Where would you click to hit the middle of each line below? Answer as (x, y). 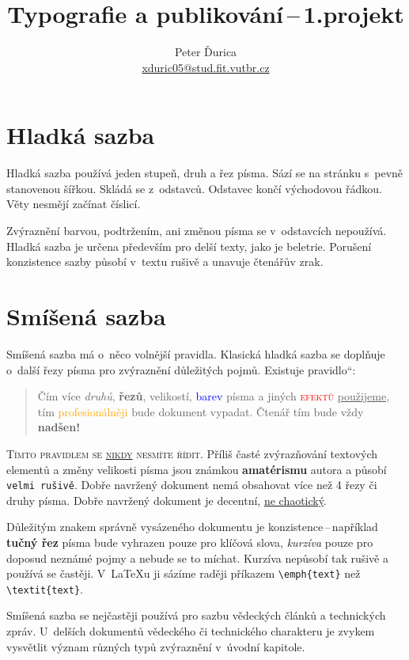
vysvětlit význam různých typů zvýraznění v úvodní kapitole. (156, 646)
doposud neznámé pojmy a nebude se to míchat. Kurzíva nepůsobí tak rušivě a (197, 558)
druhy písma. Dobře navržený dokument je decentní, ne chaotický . (167, 500)
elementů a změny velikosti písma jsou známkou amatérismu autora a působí (197, 469)
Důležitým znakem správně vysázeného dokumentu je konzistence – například (192, 527)
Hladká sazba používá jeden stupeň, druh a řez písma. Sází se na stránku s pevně (205, 173)
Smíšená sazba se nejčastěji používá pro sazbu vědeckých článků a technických (196, 615)
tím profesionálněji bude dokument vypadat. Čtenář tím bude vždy (201, 411)
